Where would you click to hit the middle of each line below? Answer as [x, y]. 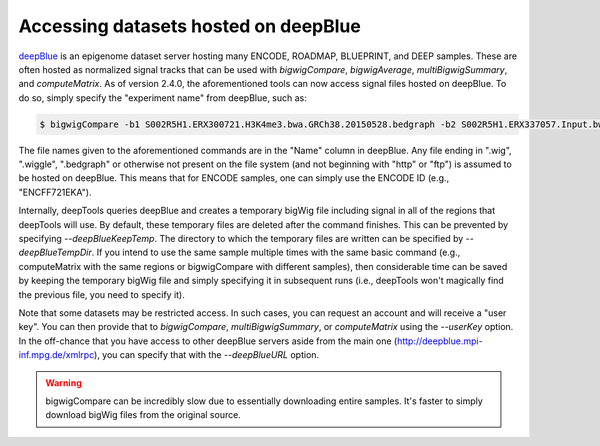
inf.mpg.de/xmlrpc [56, 355]
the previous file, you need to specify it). [101, 294]
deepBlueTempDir [55, 252]
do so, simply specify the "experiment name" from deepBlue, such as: [162, 97]
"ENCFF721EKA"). [55, 192]
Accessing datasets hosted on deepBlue [190, 26]
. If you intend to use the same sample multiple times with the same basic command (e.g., [276, 252]
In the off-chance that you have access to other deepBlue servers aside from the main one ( [208, 341]
